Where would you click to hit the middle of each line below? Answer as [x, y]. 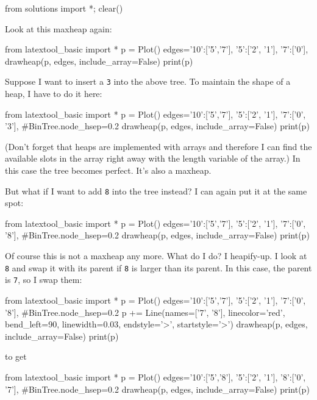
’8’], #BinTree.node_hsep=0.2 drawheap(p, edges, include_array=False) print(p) [157, 235]
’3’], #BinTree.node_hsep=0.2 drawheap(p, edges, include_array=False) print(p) [157, 126]
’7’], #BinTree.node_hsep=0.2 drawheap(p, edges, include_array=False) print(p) [157, 389]
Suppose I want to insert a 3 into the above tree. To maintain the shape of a [148, 81]
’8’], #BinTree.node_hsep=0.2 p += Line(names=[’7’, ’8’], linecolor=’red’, [145, 312]
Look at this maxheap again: [59, 28]
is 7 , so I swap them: [44, 280]
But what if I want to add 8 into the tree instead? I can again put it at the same [156, 191]
